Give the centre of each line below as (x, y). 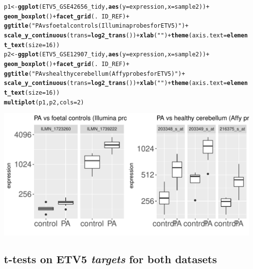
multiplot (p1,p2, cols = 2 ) (44, 102)
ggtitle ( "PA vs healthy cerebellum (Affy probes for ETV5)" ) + (95, 74)
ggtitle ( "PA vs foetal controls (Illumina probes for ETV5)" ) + (96, 26)
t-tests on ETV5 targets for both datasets (110, 259)
